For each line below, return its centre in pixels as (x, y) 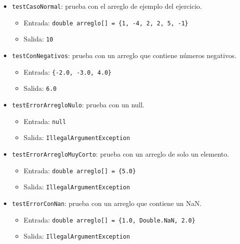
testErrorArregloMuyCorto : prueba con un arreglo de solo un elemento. (120, 153)
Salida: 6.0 (40, 88)
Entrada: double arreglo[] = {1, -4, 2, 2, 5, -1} (106, 22)
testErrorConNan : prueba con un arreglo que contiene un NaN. (107, 203)
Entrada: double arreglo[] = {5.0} (80, 170)
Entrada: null (45, 121)
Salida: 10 (38, 39)
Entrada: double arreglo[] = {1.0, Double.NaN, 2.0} (110, 219)
